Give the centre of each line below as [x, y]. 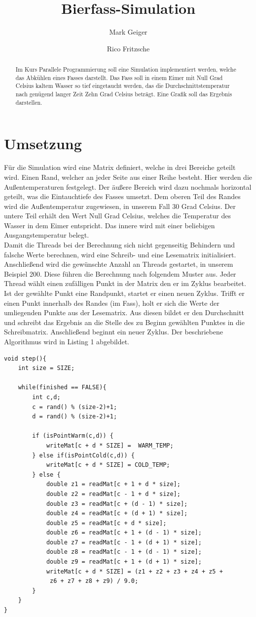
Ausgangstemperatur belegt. [47, 235]
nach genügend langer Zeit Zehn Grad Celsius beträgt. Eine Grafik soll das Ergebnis [124, 94]
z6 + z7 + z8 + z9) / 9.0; [94, 581]
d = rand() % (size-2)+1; [75, 417]
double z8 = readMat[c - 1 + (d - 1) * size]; [124, 552]
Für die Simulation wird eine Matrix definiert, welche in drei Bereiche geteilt [120, 167]
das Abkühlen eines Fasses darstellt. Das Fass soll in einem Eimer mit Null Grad [119, 77]
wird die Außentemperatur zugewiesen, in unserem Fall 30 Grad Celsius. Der [120, 206]
